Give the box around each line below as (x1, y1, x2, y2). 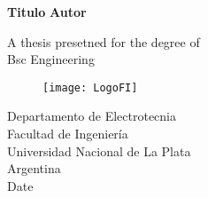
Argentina (7, 159, 61, 178)
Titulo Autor (7, 3, 87, 20)
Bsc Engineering (7, 50, 95, 68)
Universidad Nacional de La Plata (7, 141, 191, 160)
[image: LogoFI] (42, 81, 138, 94)
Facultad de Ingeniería (7, 124, 128, 143)
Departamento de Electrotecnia (7, 107, 177, 125)
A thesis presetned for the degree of (7, 32, 200, 51)
